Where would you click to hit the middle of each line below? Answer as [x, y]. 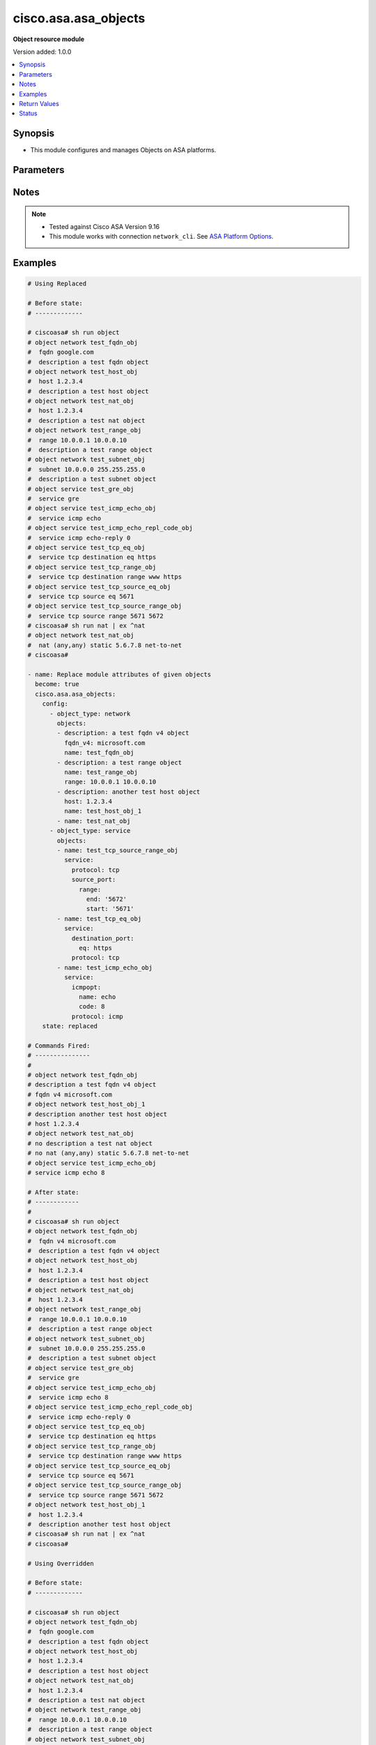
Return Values [39, 103]
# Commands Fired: [59, 1046]
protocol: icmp [97, 1016]
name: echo [97, 997]
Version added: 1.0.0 [42, 52]
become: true [57, 684]
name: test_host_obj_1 [103, 811]
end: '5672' [107, 899]
